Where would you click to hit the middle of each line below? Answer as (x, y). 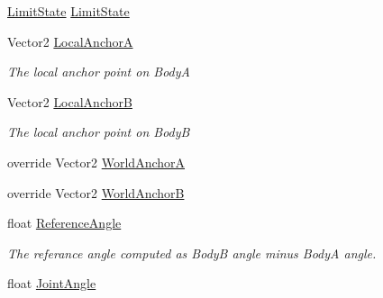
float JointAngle (52, 283)
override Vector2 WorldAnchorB (96, 192)
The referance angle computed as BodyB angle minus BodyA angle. (192, 253)
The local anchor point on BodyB (99, 132)
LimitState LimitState (68, 11)
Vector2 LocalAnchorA (70, 41)
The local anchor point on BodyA (99, 72)
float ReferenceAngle (64, 223)
